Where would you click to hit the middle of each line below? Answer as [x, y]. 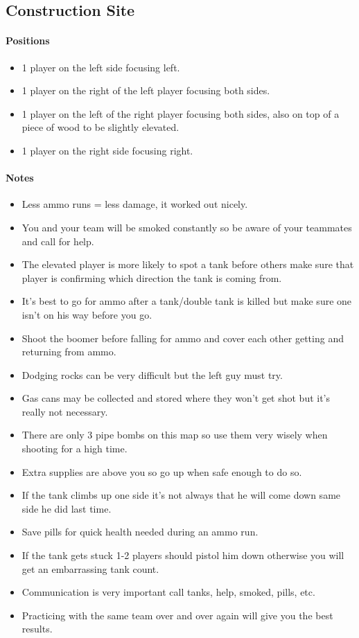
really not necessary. [65, 411]
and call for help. [58, 241]
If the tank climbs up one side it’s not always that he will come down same [181, 495]
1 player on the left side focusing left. [101, 67]
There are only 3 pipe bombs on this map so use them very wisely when [175, 435]
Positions [28, 41]
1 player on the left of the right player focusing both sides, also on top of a [181, 113]
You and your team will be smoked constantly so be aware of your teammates [187, 227]
